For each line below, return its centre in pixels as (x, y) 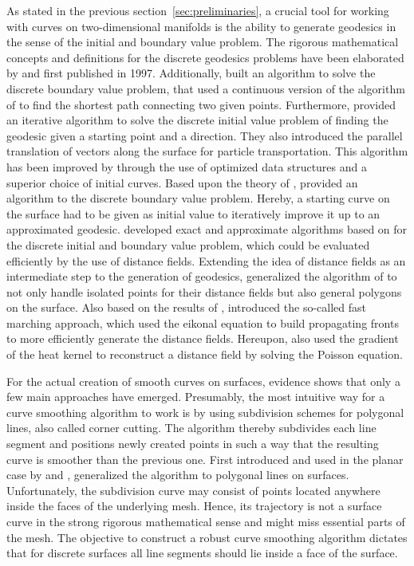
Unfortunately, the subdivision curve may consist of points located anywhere (193, 490)
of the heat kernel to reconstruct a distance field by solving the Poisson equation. (205, 354)
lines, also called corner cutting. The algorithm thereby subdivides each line (191, 428)
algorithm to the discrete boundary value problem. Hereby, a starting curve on (198, 198)
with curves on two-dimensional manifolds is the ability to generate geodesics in (201, 26)
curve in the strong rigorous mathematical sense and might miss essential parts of (206, 521)
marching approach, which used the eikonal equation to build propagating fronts (203, 322)
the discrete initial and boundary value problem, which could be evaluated (188, 244)
